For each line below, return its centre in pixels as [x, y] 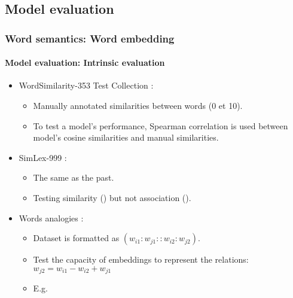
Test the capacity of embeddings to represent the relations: [141, 259]
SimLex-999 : [43, 157]
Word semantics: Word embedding [90, 38]
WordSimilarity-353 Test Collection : [86, 85]
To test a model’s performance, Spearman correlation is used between [161, 125]
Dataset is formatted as [76, 238]
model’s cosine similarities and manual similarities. [126, 137]
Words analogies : [51, 218]
